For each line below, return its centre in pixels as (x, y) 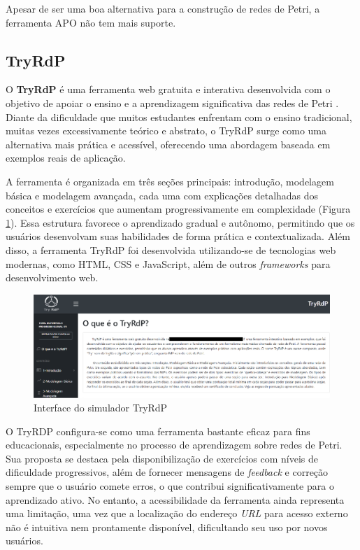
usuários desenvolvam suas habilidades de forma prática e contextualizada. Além (178, 236)
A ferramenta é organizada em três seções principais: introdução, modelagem (170, 181)
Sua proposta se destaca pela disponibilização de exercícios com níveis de (162, 458)
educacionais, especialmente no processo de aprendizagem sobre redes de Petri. (174, 445)
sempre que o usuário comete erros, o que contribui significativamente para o (170, 486)
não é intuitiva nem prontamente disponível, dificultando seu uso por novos (167, 527)
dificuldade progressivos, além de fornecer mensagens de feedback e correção (167, 472)
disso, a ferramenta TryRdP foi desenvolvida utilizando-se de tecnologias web (171, 249)
